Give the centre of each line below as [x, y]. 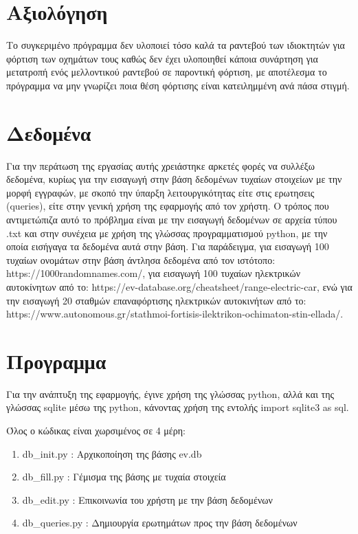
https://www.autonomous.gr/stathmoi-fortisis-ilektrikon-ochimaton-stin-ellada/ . [175, 314]
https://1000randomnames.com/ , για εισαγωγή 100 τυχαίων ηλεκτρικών [154, 273]
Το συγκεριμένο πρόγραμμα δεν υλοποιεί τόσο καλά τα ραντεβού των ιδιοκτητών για [176, 45]
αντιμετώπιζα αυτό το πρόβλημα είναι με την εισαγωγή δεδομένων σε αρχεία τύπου [172, 219]
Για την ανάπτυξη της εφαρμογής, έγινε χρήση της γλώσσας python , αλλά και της [170, 393]
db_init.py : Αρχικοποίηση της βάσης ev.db [112, 453]
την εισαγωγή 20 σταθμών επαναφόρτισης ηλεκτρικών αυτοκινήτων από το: [156, 300]
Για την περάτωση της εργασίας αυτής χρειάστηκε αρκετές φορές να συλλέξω [161, 165]
